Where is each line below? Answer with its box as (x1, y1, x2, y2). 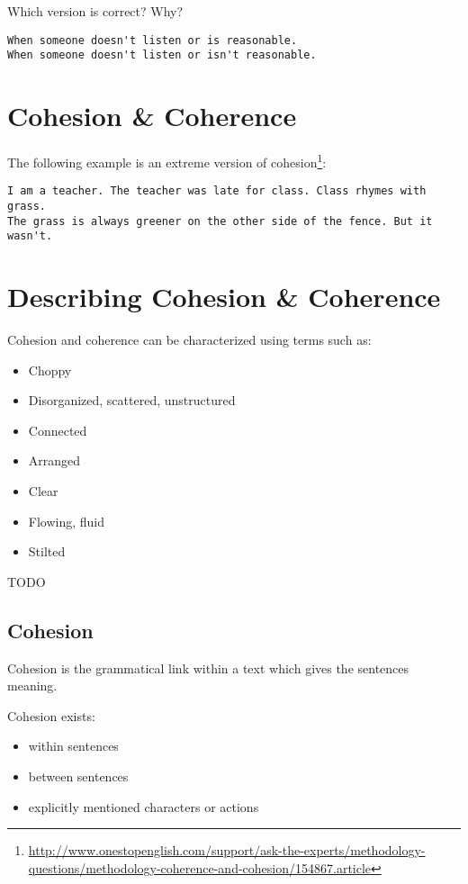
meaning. (7, 676, 58, 695)
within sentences (28, 736, 119, 755)
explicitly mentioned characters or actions (28, 797, 259, 816)
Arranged (28, 451, 81, 470)
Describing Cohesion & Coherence (7, 278, 441, 315)
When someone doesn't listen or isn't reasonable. (7, 49, 317, 62)
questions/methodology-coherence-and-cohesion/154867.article (28, 858, 372, 877)
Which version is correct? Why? (7, 2, 184, 20)
